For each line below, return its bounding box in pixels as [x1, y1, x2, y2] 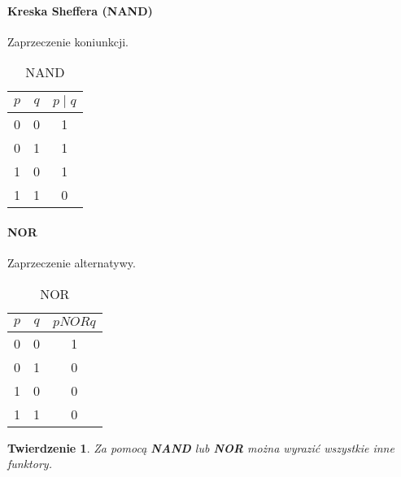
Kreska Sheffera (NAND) [7, 2, 153, 19]
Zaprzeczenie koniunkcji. [7, 33, 129, 50]
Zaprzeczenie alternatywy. [7, 254, 136, 271]
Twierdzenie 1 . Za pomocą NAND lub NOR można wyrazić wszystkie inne [7, 439, 394, 456]
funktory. [7, 455, 52, 472]
